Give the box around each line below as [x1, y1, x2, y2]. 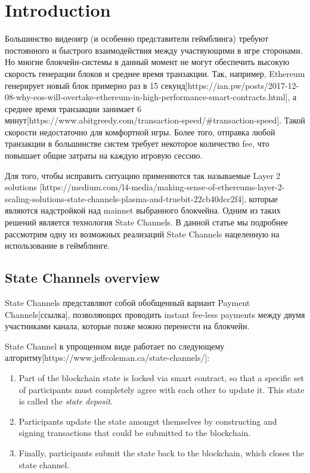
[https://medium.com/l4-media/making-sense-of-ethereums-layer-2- [39, 181, 285, 193]
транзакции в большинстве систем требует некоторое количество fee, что [5, 137, 269, 150]
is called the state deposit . [18, 395, 113, 407]
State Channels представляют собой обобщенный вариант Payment [5, 296, 250, 309]
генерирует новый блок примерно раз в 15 [5, 79, 159, 91]
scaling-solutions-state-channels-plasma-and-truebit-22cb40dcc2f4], [5, 192, 246, 205]
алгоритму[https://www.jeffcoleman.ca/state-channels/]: [5, 351, 210, 364]
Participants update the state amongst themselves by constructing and [18, 415, 277, 427]
